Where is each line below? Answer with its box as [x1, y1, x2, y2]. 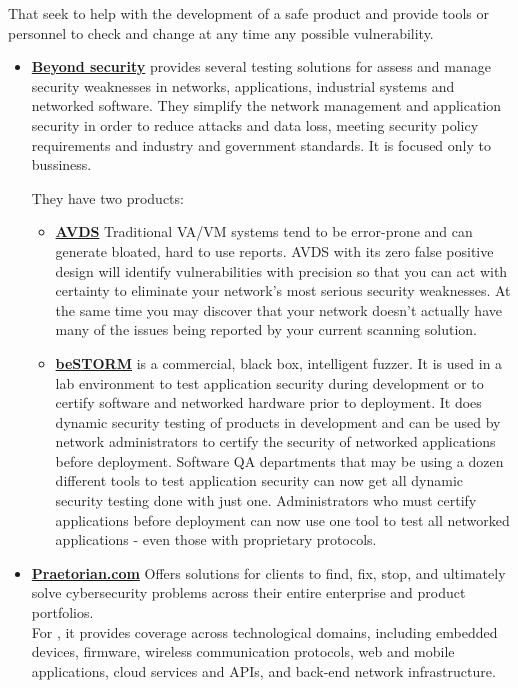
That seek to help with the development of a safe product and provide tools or [8, 3, 490, 23]
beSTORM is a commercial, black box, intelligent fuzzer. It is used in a [55, 352, 503, 373]
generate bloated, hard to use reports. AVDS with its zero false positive [55, 240, 494, 261]
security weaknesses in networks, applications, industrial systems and [31, 75, 455, 96]
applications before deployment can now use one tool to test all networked [55, 509, 510, 530]
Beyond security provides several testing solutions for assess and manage [31, 56, 491, 77]
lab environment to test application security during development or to [55, 372, 484, 393]
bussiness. [31, 154, 92, 175]
